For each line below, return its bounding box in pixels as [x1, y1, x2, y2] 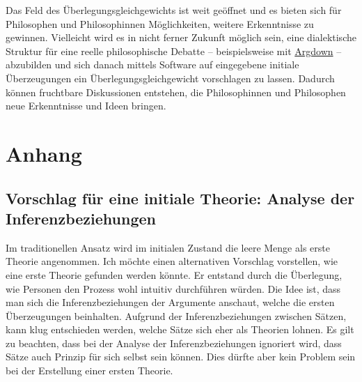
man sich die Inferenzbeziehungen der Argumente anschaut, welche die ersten [6, 295, 335, 310]
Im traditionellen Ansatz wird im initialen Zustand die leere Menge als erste [6, 240, 330, 254]
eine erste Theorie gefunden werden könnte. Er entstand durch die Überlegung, [6, 267, 343, 282]
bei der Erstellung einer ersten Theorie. [6, 363, 173, 378]
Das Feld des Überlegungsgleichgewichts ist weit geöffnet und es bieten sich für [6, 3, 342, 17]
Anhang [6, 139, 82, 167]
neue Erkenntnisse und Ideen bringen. [6, 98, 166, 113]
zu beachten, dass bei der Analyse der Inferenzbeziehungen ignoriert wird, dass [6, 335, 342, 350]
